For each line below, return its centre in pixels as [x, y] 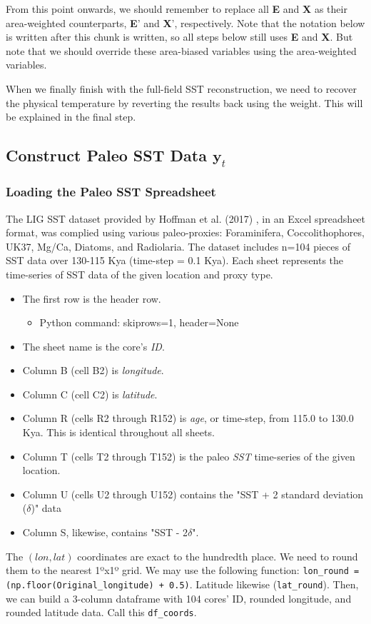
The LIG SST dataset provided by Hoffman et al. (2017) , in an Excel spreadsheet [186, 218]
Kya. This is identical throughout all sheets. [118, 432]
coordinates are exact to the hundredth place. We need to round [218, 556]
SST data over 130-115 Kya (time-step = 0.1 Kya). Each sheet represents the [175, 260]
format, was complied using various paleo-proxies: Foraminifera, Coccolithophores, [185, 232]
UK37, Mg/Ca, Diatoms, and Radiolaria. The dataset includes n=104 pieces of [178, 246]
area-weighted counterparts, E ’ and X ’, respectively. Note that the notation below [185, 22]
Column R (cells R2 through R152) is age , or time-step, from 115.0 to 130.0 [188, 418]
